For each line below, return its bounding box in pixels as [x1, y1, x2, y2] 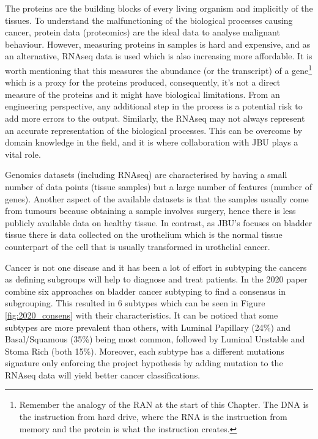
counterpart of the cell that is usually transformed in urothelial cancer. [5, 240, 270, 253]
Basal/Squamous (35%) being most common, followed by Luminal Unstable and [5, 333, 305, 345]
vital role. [5, 147, 41, 160]
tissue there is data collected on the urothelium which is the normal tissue [5, 228, 283, 241]
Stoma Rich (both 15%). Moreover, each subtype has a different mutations [5, 344, 284, 357]
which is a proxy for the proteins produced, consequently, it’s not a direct [5, 76, 281, 89]
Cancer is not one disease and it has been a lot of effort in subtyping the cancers [5, 260, 307, 273]
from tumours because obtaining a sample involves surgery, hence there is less [5, 204, 296, 217]
